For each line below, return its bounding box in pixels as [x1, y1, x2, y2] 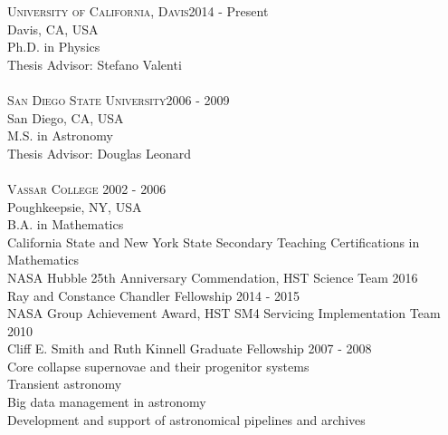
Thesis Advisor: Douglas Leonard [7, 143, 191, 162]
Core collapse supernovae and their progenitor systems [7, 356, 310, 375]
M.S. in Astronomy [7, 126, 113, 145]
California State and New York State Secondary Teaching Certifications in [7, 232, 420, 251]
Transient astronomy [7, 374, 122, 393]
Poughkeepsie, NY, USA [7, 197, 142, 216]
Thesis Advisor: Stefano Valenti [7, 54, 182, 73]
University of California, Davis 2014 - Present [7, 2, 269, 20]
